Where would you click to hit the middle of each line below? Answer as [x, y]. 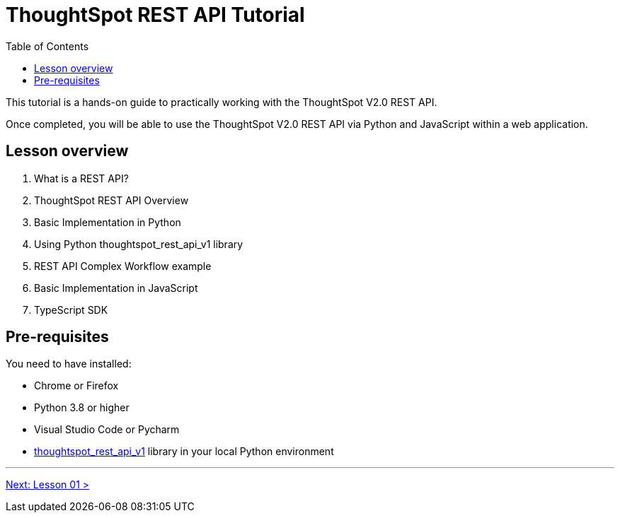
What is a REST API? [81, 178]
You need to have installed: [69, 364]
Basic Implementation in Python [108, 222]
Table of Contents [47, 46]
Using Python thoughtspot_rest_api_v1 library [139, 244]
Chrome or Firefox [76, 386]
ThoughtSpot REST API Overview [111, 200]
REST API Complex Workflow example [123, 266]
